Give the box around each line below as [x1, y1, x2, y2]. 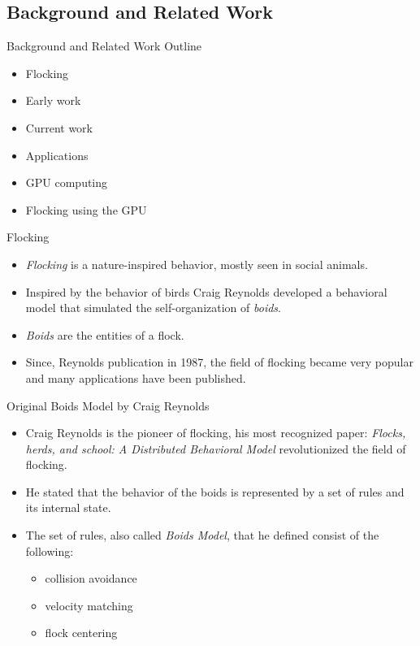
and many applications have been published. [25, 369, 246, 386]
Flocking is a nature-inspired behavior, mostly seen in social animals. [25, 255, 368, 272]
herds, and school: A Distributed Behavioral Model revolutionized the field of [25, 440, 406, 457]
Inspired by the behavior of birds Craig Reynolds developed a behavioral [25, 283, 388, 300]
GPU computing [25, 174, 108, 191]
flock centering [45, 624, 118, 641]
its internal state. [25, 499, 111, 516]
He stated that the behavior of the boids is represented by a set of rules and [25, 483, 405, 500]
